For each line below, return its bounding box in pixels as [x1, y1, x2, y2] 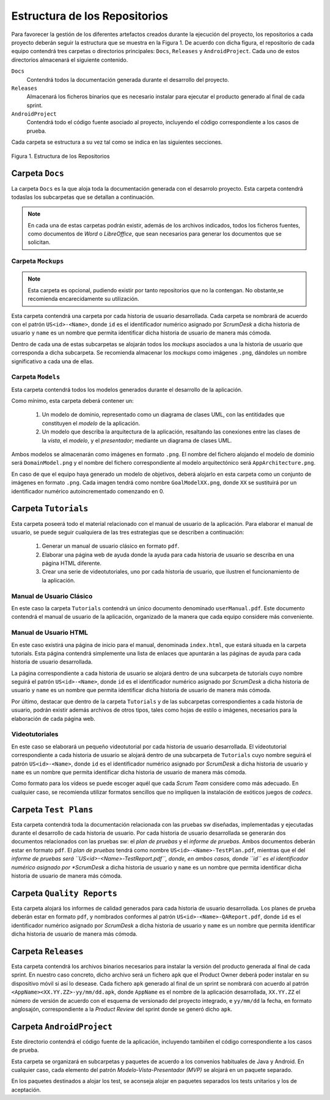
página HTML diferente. [42, 559, 102, 567]
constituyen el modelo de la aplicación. [42, 419, 141, 427]
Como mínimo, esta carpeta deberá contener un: [11, 397, 134, 405]
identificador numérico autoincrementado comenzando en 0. [11, 487, 164, 495]
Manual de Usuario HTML [11, 629, 89, 637]
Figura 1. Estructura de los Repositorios [11, 152, 110, 160]
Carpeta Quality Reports [11, 888, 117, 898]
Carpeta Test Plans [11, 804, 94, 814]
